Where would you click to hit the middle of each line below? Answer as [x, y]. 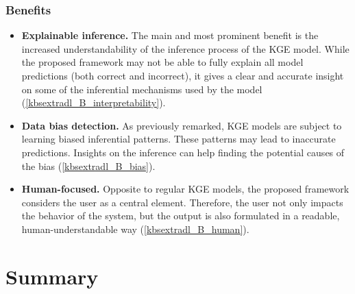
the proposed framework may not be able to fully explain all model [162, 62]
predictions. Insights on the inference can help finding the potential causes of [183, 152]
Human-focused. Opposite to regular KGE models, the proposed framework [185, 189]
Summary [52, 276]
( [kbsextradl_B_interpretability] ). [94, 102]
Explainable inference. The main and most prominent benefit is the [170, 35]
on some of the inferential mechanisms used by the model [142, 89]
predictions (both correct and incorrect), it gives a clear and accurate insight [183, 75]
